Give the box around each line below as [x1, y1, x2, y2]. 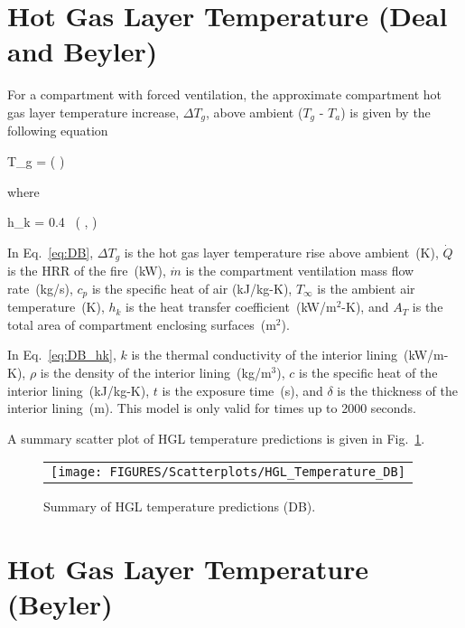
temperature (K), [7, 297, 105, 316]
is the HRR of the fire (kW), [7, 261, 166, 280]
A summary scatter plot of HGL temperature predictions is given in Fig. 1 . [7, 428, 425, 447]
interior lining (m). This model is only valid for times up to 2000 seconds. [7, 398, 416, 417]
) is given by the [340, 102, 431, 121]
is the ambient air [317, 278, 415, 297]
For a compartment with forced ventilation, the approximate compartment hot [7, 85, 442, 104]
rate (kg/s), [7, 278, 73, 297]
